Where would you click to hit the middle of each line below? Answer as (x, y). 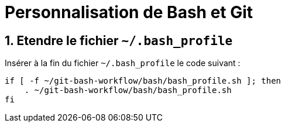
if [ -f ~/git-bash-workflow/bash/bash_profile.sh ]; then (143, 81)
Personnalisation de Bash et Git (129, 12)
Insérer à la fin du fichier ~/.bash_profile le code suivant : (123, 63)
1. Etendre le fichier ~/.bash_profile (119, 40)
